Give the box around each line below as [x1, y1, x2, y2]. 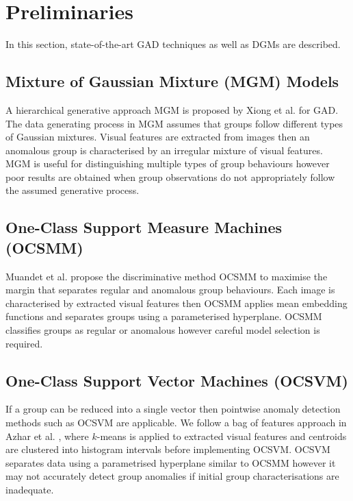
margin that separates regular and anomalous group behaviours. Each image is [5, 282, 335, 297]
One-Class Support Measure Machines [5, 217, 283, 238]
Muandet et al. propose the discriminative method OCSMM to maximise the [5, 269, 328, 283]
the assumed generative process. [5, 183, 140, 197]
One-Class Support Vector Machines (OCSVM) [5, 369, 348, 391]
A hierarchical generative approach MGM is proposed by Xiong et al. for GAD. [5, 102, 339, 117]
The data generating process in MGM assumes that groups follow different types [5, 116, 343, 130]
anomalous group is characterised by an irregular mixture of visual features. [5, 143, 323, 157]
